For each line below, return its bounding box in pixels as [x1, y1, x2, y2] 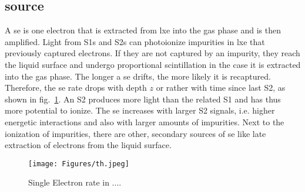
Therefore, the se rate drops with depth [5, 81, 147, 94]
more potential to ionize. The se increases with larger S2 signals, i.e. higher [5, 104, 275, 116]
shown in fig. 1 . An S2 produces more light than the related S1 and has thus [5, 92, 281, 105]
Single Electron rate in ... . [28, 176, 122, 188]
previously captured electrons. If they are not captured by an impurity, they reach [5, 47, 300, 59]
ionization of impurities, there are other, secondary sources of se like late [5, 127, 266, 139]
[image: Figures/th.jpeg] [28, 159, 129, 168]
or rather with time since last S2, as [156, 81, 286, 94]
